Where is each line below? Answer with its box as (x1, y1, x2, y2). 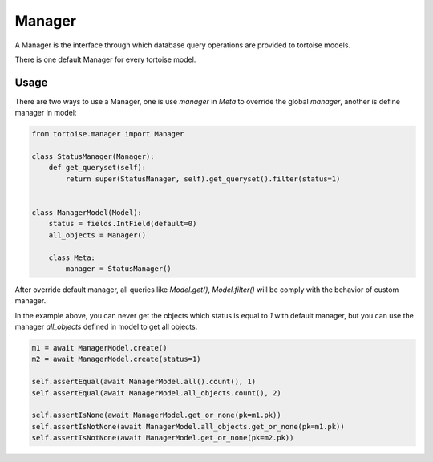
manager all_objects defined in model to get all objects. (14, 322, 198, 332)
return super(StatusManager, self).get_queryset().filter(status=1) (65, 174, 341, 184)
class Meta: (48, 253, 96, 262)
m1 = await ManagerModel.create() (31, 343, 168, 353)
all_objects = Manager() (48, 230, 147, 240)
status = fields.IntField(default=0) (48, 219, 197, 229)
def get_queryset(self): (48, 163, 147, 172)
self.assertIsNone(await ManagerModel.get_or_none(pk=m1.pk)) (31, 411, 281, 420)
